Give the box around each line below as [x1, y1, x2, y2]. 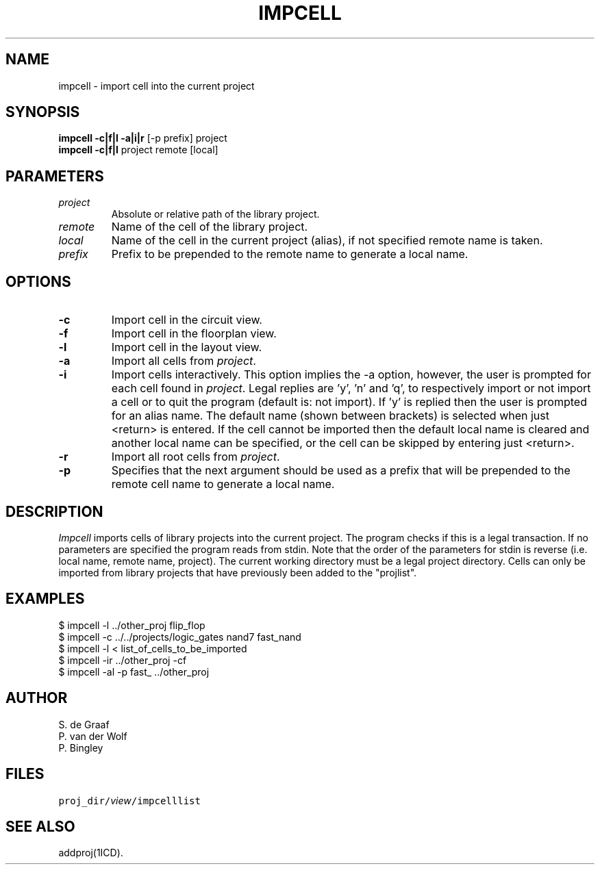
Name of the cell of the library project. [111, 220, 308, 234]
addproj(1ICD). [58, 847, 123, 859]
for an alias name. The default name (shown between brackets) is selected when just [111, 409, 549, 423]
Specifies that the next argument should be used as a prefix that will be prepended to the [111, 463, 571, 478]
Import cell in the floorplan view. [111, 327, 277, 341]
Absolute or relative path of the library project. [111, 208, 320, 220]
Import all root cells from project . [111, 450, 280, 464]
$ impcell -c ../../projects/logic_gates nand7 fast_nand [58, 630, 301, 643]
